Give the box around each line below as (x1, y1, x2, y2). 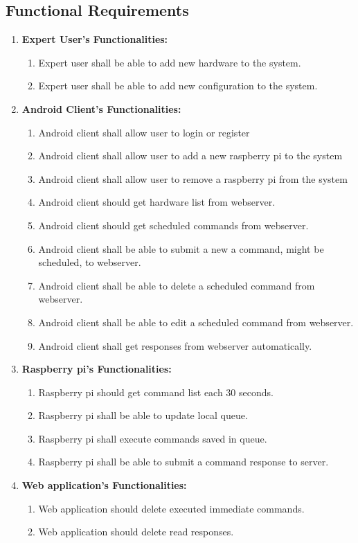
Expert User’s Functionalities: (21, 32, 168, 46)
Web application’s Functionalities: (21, 478, 187, 492)
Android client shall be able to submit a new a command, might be (38, 241, 324, 256)
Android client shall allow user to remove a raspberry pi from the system (38, 171, 348, 186)
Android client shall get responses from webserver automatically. (38, 338, 312, 353)
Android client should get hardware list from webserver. (38, 195, 276, 209)
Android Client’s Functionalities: (21, 101, 181, 116)
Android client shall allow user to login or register (38, 125, 250, 139)
